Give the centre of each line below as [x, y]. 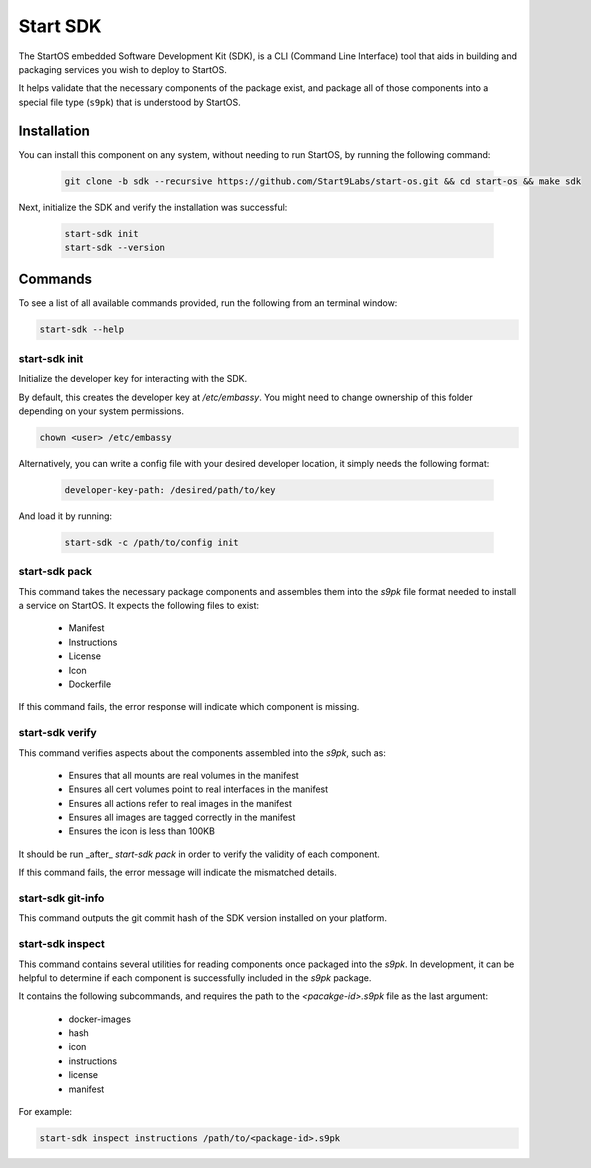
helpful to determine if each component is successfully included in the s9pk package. [195, 977]
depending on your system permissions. [101, 411]
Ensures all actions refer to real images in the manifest [180, 803]
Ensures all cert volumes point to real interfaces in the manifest [198, 789]
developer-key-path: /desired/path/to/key [170, 489]
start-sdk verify [57, 733]
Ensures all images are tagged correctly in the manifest [182, 817]
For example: [45, 1112]
